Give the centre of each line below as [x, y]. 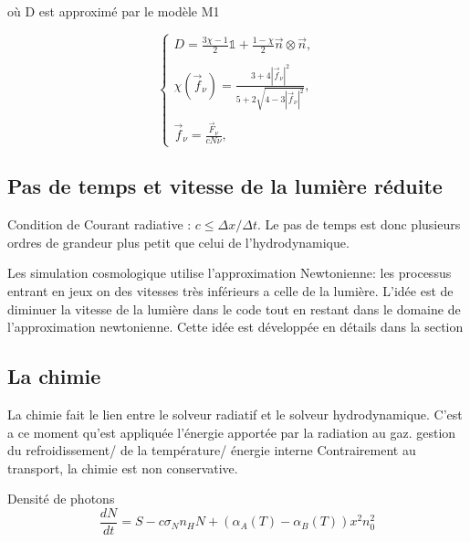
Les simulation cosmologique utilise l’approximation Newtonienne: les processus [230, 273]
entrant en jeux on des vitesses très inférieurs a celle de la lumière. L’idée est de [230, 291]
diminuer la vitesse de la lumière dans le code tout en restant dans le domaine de [234, 308]
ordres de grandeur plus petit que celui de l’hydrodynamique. [178, 242]
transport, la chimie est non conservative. [123, 468]
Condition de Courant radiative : [99, 224]
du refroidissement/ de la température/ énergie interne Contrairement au [212, 450]
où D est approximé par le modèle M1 [114, 11]
